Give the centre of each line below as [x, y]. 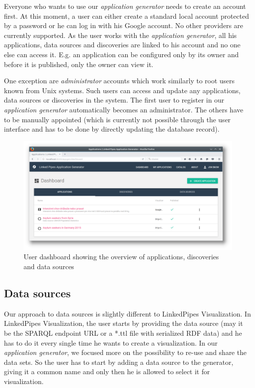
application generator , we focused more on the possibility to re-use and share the [125, 352]
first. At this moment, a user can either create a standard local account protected [127, 16]
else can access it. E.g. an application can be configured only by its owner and [121, 54]
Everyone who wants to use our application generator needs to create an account [125, 6]
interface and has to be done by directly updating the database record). [112, 129]
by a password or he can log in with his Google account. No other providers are [124, 25]
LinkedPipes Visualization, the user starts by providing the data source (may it [124, 323]
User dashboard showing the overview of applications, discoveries [121, 257]
